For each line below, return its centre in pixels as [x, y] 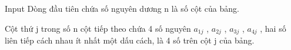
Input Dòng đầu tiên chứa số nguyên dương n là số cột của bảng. [122, 8]
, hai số [273, 28]
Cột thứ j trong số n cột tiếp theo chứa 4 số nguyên [98, 28]
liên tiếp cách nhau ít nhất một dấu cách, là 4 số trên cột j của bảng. [130, 40]
